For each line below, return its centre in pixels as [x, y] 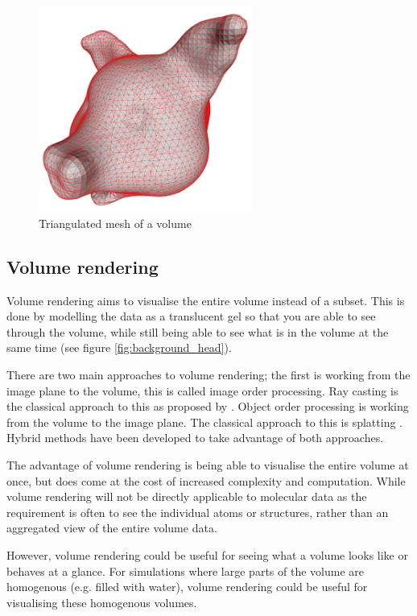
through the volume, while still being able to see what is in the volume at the [198, 331]
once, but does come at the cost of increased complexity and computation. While [206, 480]
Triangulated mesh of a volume [115, 223]
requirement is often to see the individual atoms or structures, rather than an [198, 512]
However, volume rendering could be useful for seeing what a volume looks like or [207, 554]
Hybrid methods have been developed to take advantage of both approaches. [195, 438]
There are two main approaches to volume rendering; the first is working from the [208, 375]
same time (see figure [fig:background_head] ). [119, 347]
